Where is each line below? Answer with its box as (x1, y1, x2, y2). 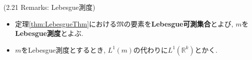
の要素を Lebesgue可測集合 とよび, (124, 18, 233, 29)
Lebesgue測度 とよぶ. (15, 28, 84, 38)
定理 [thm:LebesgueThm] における (15, 18, 117, 29)
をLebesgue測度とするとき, (21, 44, 106, 55)
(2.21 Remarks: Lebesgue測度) (3, 2, 95, 12)
